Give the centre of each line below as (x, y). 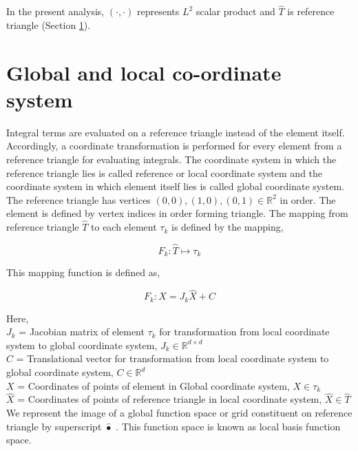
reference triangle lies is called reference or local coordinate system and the (165, 172)
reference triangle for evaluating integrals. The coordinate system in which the (171, 159)
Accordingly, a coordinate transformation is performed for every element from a (174, 146)
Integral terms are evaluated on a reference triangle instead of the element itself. (176, 132)
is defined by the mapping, (228, 227)
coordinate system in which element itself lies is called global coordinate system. (175, 186)
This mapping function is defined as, (83, 272)
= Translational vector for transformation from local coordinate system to (172, 358)
